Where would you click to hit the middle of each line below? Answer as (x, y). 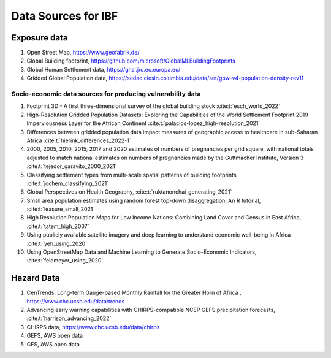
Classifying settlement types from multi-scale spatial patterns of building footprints (131, 175)
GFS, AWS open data (53, 344)
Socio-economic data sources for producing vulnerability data (106, 94)
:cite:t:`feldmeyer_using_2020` (65, 261)
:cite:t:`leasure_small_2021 (60, 209)
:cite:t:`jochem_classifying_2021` (68, 183)
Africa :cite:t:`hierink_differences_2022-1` (79, 140)
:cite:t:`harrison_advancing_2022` (69, 318)
